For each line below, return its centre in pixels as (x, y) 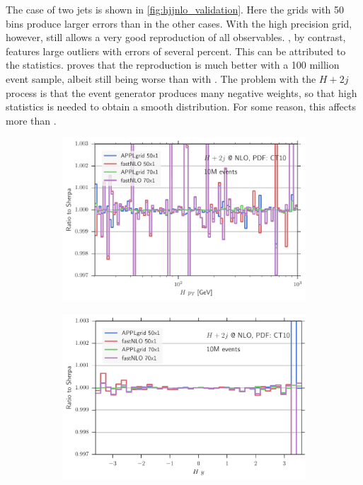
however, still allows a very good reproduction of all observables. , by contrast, (176, 37)
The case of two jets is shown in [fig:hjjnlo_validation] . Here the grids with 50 (175, 9)
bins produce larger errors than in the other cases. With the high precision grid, (179, 23)
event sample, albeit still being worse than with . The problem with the (161, 78)
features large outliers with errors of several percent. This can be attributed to (176, 51)
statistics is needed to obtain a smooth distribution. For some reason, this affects (181, 107)
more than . (31, 120)
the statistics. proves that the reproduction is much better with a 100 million (173, 65)
